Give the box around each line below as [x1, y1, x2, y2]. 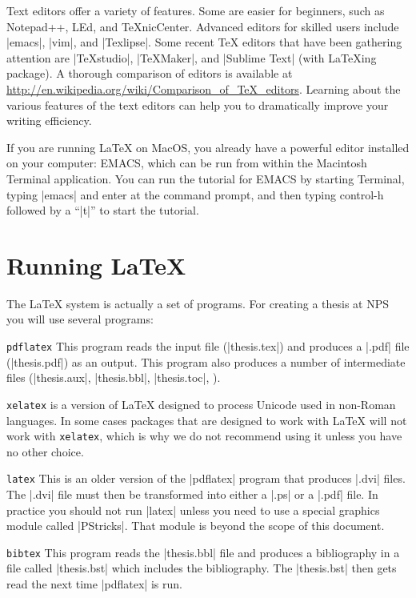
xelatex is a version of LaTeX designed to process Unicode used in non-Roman [6, 395, 396, 412]
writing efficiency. [6, 112, 92, 129]
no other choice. [6, 443, 84, 460]
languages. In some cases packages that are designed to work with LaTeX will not [6, 411, 407, 428]
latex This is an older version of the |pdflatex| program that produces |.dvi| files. [6, 470, 406, 487]
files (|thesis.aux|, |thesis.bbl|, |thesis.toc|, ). [6, 369, 221, 386]
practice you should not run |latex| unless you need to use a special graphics [6, 501, 380, 518]
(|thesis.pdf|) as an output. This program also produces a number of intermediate [6, 353, 406, 370]
